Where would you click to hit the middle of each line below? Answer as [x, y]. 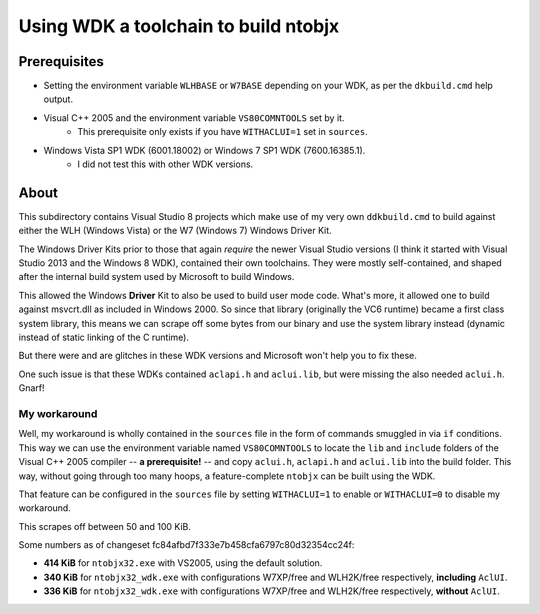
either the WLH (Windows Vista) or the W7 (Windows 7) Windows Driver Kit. [175, 231]
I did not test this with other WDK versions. [165, 164]
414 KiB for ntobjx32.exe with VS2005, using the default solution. [183, 563]
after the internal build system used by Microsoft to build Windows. [156, 277]
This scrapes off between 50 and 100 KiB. [105, 526]
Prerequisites [61, 61]
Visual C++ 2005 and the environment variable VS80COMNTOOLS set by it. [194, 117]
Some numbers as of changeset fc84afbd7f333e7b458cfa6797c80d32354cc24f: [186, 545]
